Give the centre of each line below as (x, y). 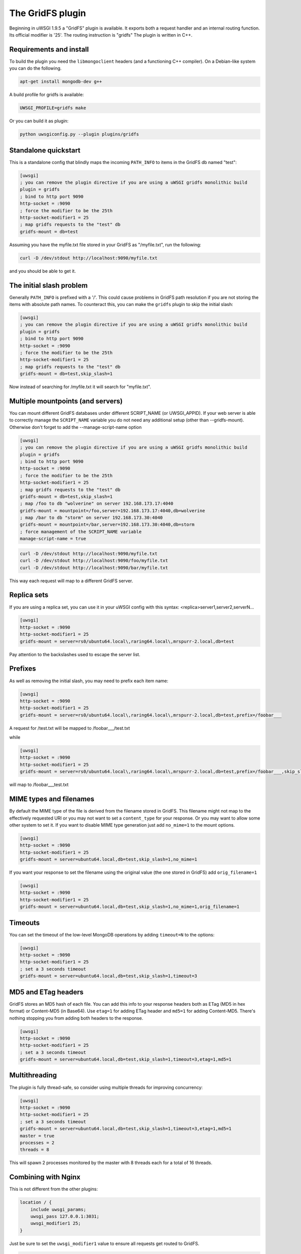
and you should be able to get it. (43, 271)
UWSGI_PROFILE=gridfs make (53, 108)
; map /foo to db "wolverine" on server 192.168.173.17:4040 (97, 504)
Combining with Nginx (45, 1177)
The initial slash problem (48, 285)
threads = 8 (35, 1150)
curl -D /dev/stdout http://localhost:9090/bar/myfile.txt (94, 568)
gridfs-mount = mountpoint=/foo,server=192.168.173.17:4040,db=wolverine (112, 511)
